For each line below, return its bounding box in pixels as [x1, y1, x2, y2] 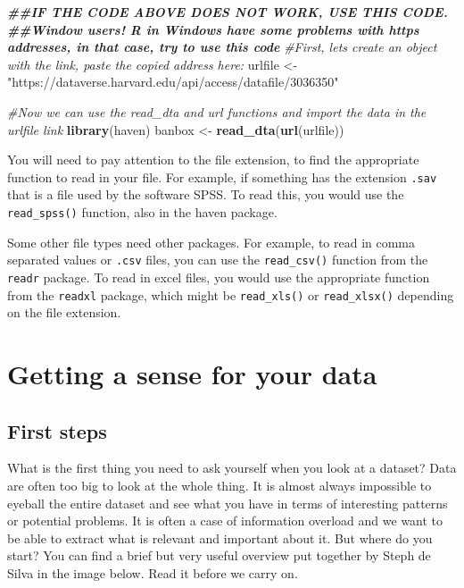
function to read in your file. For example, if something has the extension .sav [7, 167, 437, 186]
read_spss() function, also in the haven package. [7, 203, 278, 221]
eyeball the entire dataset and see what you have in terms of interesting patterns [7, 493, 448, 512]
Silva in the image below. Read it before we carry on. [7, 563, 298, 582]
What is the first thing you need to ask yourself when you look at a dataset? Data [7, 458, 457, 477]
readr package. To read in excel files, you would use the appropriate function [7, 267, 430, 286]
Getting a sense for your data [7, 356, 377, 391]
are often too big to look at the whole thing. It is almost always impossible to [7, 475, 432, 494]
